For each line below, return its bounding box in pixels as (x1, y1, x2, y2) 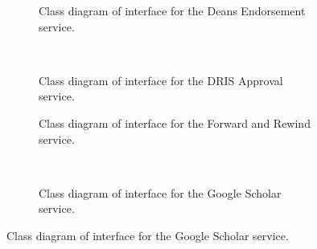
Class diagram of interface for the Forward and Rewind (39, 114, 311, 131)
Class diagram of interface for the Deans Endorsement (39, 2, 306, 18)
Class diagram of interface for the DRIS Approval (39, 71, 283, 88)
